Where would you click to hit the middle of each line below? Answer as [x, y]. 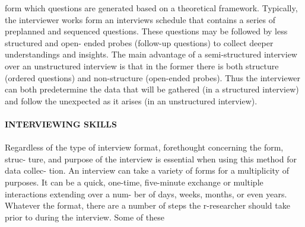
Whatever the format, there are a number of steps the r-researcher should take [147, 205]
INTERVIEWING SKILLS [61, 124]
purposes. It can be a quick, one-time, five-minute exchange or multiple [134, 182]
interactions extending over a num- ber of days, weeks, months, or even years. [146, 194]
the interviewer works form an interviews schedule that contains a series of [140, 19]
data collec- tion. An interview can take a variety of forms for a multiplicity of [147, 170]
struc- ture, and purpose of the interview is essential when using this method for [151, 159]
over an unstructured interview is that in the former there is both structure [142, 65]
